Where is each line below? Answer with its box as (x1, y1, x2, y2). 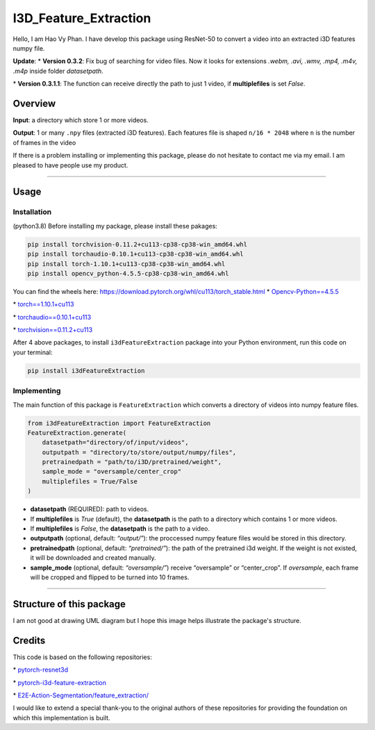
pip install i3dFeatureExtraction (27, 367, 145, 374)
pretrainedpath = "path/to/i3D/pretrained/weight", (42, 458, 222, 466)
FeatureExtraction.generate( (27, 429, 127, 437)
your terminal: (12, 348, 53, 356)
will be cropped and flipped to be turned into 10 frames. (30, 573, 190, 581)
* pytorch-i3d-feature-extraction (12, 678, 107, 687)
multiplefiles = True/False (42, 477, 138, 486)
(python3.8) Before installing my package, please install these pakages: (12, 222, 218, 230)
